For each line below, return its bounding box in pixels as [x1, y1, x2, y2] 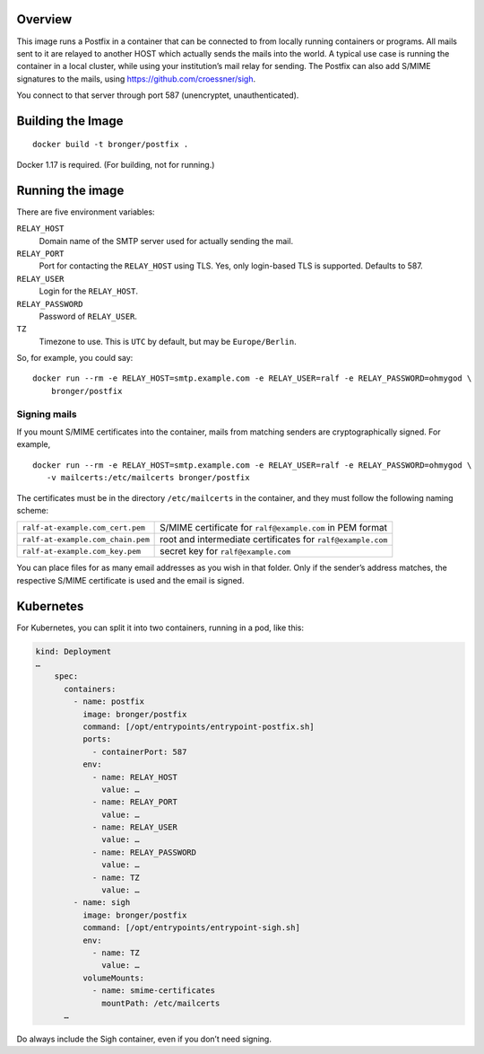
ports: [82, 734, 112, 744]
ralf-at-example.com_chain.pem [22, 534, 150, 544]
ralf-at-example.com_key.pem [22, 546, 142, 556]
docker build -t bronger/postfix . [32, 139, 189, 150]
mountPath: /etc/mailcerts [101, 997, 220, 1008]
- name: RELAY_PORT [91, 797, 178, 807]
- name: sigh [73, 898, 131, 908]
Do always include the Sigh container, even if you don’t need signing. [16, 1033, 272, 1044]
